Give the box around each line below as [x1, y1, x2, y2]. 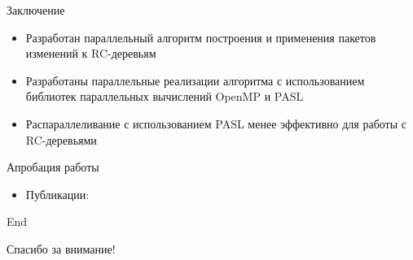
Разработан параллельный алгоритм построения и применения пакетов [25, 28, 376, 45]
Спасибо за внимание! [7, 240, 116, 257]
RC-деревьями [25, 131, 97, 148]
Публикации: [25, 185, 90, 202]
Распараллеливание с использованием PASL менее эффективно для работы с [25, 115, 406, 132]
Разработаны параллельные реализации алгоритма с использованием [25, 71, 365, 89]
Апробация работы [7, 158, 99, 175]
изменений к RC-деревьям [25, 45, 156, 62]
